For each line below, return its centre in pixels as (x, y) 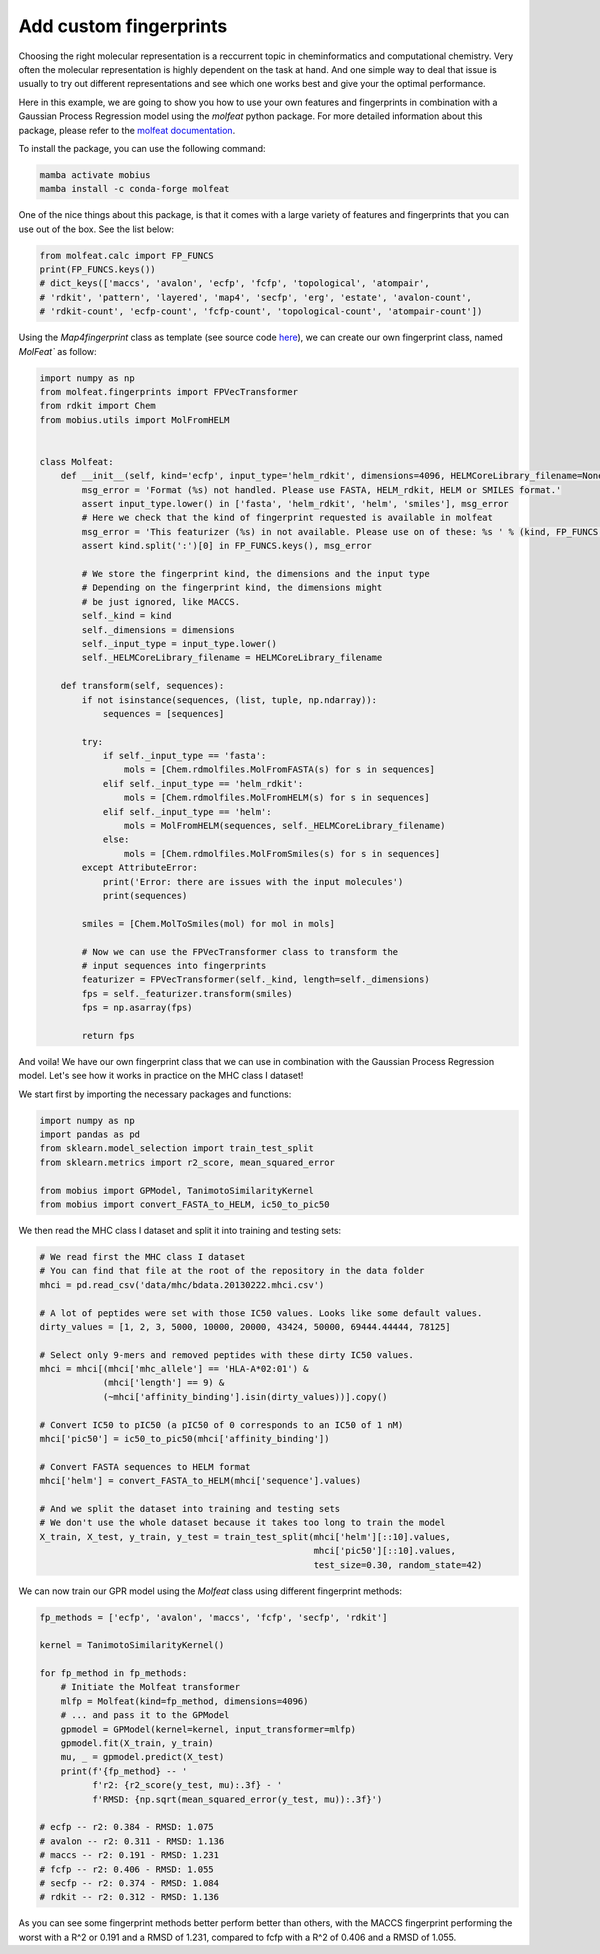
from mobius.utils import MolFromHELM (134, 419)
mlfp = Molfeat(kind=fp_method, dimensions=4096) (184, 1701)
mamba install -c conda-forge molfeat (134, 189)
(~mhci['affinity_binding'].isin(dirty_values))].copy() (245, 1396)
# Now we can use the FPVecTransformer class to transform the (240, 951)
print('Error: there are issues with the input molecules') (253, 881)
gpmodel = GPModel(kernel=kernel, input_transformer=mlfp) (208, 1729)
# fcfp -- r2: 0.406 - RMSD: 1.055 (126, 1869)
